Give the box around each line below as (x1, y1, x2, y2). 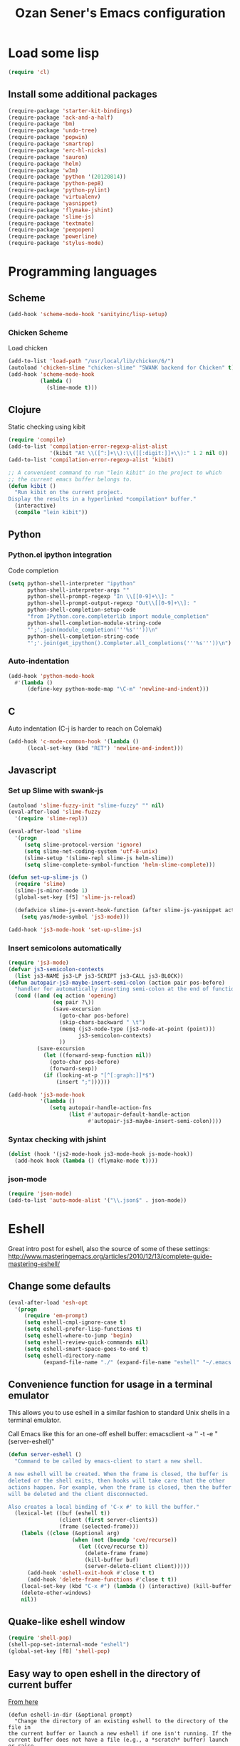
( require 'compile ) (8, 436, 66, 444)
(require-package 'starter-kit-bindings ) (8, 107, 133, 115)
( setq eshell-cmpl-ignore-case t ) (24, 1319, 127, 1326)
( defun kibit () (8, 482, 56, 489)
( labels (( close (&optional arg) (21, 1530, 120, 1537)
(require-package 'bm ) (8, 120, 75, 127)
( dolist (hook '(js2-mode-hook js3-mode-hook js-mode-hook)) (8, 1151, 194, 1158)
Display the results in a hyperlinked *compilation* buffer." (8, 496, 197, 503)
